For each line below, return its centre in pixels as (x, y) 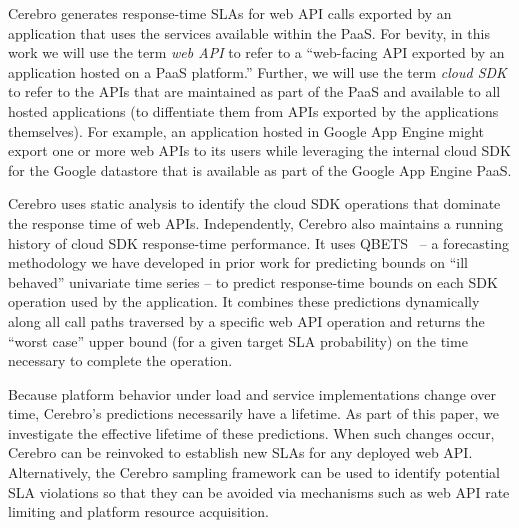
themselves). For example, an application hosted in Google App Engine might (246, 130)
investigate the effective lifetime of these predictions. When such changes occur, (251, 432)
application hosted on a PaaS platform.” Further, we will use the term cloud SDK (257, 71)
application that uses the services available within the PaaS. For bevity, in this (249, 32)
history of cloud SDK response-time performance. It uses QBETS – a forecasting (258, 242)
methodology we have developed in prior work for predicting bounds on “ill (238, 262)
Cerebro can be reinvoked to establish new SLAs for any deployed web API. (240, 452)
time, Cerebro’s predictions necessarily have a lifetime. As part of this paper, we (254, 413)
